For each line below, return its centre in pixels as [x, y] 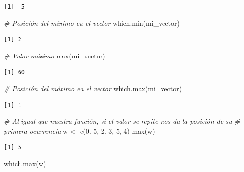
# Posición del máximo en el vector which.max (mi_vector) [93, 88]
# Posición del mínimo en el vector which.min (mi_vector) [92, 23]
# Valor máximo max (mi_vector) [55, 55]
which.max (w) [25, 163]
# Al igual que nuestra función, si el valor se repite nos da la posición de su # [122, 121]
